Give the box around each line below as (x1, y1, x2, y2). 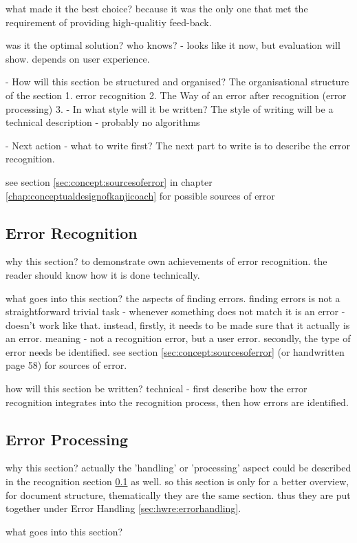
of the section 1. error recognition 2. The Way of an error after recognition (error (6, 87, 347, 102)
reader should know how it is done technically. (6, 267, 200, 281)
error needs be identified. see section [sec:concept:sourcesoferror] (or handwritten (6, 344, 345, 359)
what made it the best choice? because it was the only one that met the (6, 1, 308, 15)
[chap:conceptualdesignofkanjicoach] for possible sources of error (6, 188, 275, 202)
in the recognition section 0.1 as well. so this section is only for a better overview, (6, 474, 349, 489)
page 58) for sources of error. (6, 358, 127, 372)
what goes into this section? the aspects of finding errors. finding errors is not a (6, 290, 340, 305)
